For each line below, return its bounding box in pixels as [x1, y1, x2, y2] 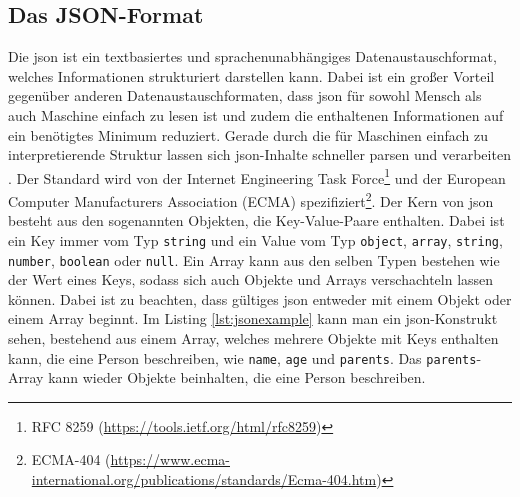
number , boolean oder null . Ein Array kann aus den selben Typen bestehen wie [8, 249, 500, 270]
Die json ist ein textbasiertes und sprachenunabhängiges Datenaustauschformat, [8, 46, 497, 67]
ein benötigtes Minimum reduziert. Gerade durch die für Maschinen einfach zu [8, 124, 488, 145]
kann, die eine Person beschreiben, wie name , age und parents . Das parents [8, 347, 477, 368]
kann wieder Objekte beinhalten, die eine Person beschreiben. [48, 367, 426, 388]
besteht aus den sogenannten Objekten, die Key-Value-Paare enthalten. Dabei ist [8, 210, 505, 231]
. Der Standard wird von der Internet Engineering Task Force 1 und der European [8, 164, 506, 188]
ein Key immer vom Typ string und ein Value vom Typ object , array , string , [8, 229, 503, 250]
